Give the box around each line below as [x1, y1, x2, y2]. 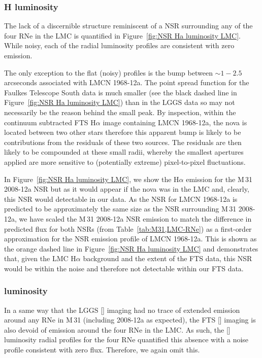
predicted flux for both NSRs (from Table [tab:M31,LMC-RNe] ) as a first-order [4, 223, 252, 234]
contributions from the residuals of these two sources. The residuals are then [4, 136, 242, 147]
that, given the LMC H [4, 253, 76, 264]
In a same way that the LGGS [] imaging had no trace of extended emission [4, 304, 240, 315]
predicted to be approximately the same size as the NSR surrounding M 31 [4, 203, 237, 214]
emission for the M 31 [186, 173, 253, 184]
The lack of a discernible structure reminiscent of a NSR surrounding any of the [4, 20, 253, 31]
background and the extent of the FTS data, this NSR [83, 253, 252, 264]
